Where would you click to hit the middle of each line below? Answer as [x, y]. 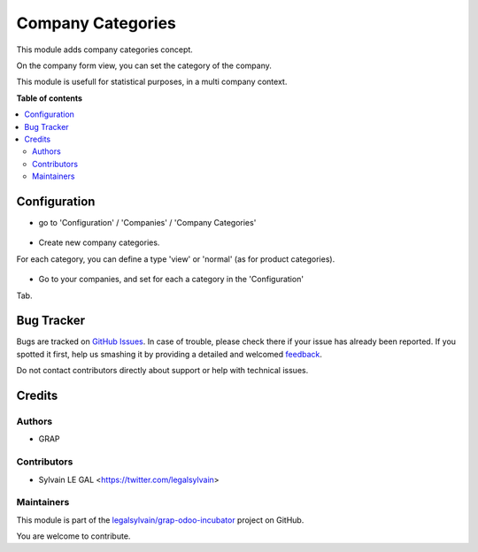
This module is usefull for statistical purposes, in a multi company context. [152, 82]
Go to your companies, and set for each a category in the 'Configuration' [171, 280]
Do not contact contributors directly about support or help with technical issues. [162, 371]
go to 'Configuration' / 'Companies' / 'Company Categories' [147, 222]
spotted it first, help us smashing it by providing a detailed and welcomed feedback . [170, 354]
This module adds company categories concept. [105, 50]
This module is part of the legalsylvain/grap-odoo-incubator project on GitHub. [160, 520]
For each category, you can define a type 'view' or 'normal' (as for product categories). [176, 259]
